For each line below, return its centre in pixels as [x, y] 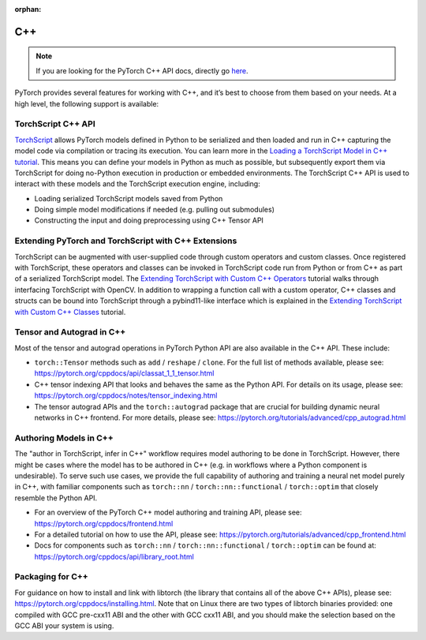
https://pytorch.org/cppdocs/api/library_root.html [114, 556]
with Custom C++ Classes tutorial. [70, 312]
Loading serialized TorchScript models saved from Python [129, 198]
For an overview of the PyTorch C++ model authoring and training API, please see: [168, 512]
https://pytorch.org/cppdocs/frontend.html [104, 523]
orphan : [28, 9]
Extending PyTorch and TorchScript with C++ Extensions [126, 241]
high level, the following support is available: [87, 103]
